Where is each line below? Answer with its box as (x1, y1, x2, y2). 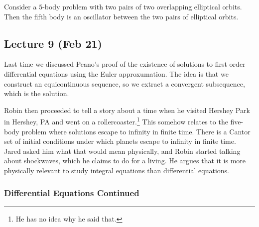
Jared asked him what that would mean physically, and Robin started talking (4, 145, 241, 156)
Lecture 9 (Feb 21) (4, 35, 102, 51)
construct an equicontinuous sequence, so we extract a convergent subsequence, (4, 78, 245, 89)
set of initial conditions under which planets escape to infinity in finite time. (4, 136, 236, 146)
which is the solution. (4, 88, 69, 99)
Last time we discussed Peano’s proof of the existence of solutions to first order (4, 59, 246, 69)
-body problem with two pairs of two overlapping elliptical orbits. (42, 1, 242, 11)
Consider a (4, 1, 37, 11)
